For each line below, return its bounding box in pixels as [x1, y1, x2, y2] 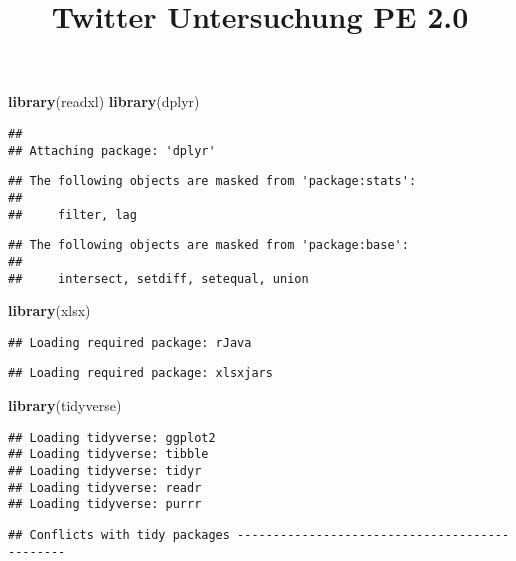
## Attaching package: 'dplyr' [8, 143, 216, 158]
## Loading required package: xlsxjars [8, 366, 273, 381]
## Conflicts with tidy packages [8, 528, 230, 542]
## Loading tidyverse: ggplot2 [8, 430, 216, 445]
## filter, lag [8, 207, 137, 222]
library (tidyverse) [8, 395, 122, 416]
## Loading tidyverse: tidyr [8, 464, 202, 479]
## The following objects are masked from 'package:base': [8, 238, 409, 253]
